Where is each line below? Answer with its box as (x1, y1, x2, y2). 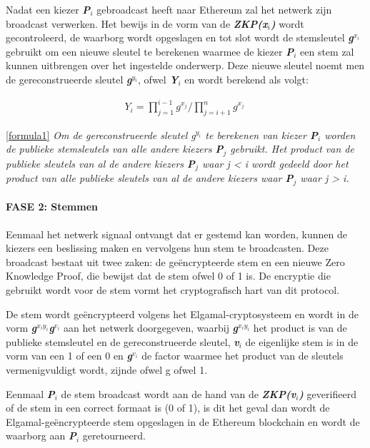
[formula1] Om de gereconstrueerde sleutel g (6, 127, 196, 142)
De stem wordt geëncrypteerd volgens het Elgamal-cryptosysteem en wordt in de (6, 306, 359, 321)
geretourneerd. (82, 428, 146, 443)
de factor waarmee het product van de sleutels (141, 348, 344, 363)
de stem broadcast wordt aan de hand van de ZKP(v (61, 386, 296, 401)
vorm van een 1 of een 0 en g (6, 348, 133, 363)
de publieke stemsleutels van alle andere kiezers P (6, 141, 224, 156)
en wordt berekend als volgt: (184, 71, 309, 86)
